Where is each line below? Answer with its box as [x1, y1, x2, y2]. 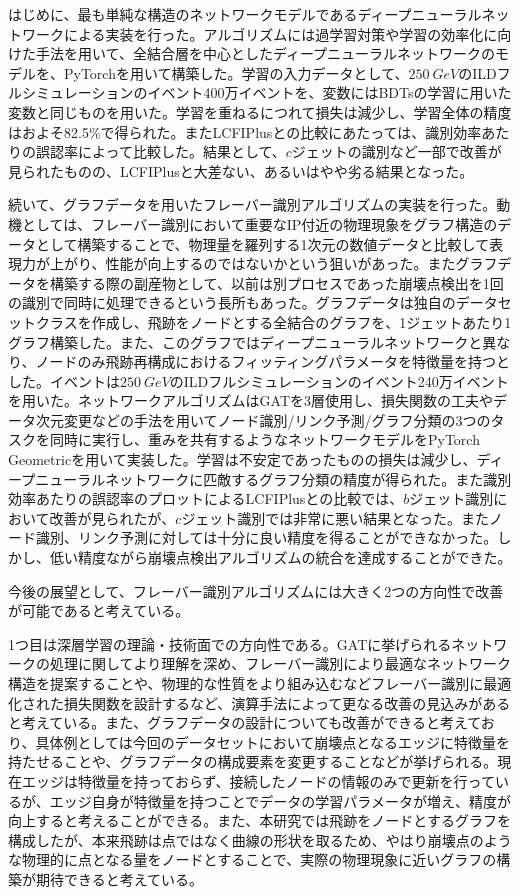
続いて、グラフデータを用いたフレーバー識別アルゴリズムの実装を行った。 [8, 194, 497, 215]
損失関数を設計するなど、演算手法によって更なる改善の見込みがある [63, 692, 511, 713]
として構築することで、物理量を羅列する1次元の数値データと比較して [35, 233, 490, 254]
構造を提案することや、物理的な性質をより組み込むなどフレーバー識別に [8, 673, 484, 693]
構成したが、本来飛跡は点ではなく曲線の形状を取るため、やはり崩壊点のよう [8, 829, 512, 850]
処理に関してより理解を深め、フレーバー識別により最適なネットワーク [49, 653, 511, 674]
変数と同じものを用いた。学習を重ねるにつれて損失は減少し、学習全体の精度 [8, 101, 512, 122]
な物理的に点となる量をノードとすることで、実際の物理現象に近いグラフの [8, 849, 497, 870]
